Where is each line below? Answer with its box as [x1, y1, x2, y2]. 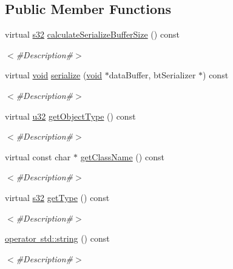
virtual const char [5, 150, 71, 163]
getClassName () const [80, 150, 164, 163]
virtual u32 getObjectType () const [5, 109, 136, 122]
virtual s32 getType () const [5, 191, 110, 203]
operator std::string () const [5, 232, 110, 245]
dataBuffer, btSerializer [109, 69, 196, 81]
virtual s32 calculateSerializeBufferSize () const [5, 28, 180, 41]
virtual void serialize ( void [5, 69, 103, 81]
